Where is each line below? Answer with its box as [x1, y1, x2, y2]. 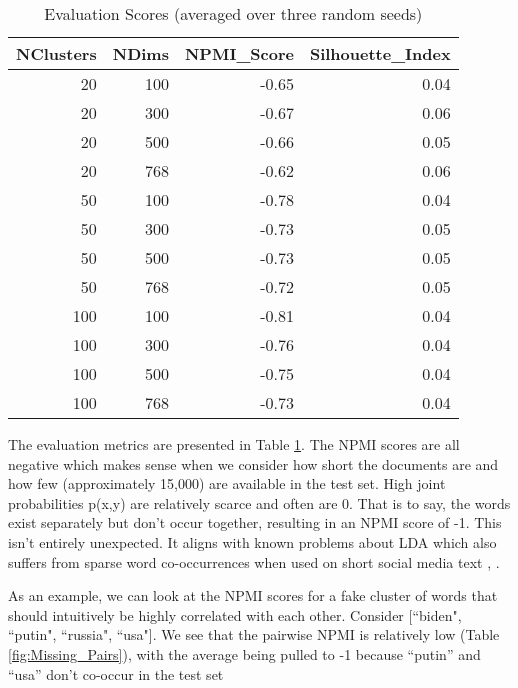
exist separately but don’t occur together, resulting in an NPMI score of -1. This [8, 512, 502, 533]
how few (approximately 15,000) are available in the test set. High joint [8, 473, 446, 494]
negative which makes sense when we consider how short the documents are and [8, 453, 499, 474]
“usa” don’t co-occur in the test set [8, 663, 224, 684]
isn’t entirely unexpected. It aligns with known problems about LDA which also [8, 531, 497, 552]
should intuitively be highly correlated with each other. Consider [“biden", [8, 604, 462, 625]
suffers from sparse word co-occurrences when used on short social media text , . [8, 551, 500, 572]
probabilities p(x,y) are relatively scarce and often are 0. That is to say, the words [8, 492, 511, 513]
